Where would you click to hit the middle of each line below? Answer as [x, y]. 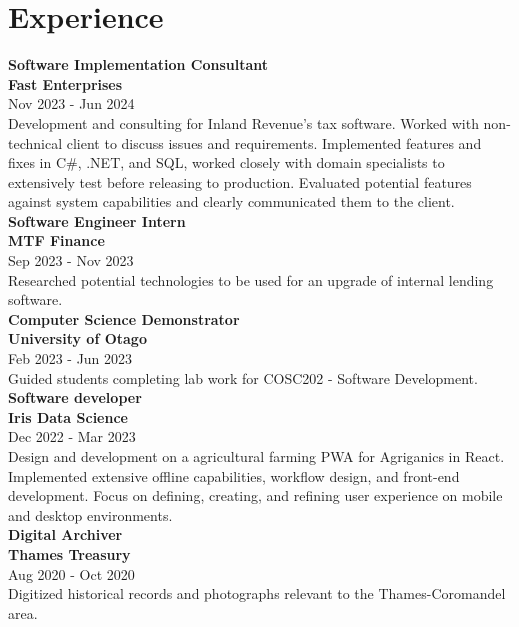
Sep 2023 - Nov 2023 [71, 260]
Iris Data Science [68, 416]
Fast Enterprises [65, 83]
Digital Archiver [65, 534]
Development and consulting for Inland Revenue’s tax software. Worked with [243, 122]
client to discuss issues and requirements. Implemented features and [274, 142]
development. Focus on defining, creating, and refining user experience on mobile [255, 495]
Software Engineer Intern [97, 220]
